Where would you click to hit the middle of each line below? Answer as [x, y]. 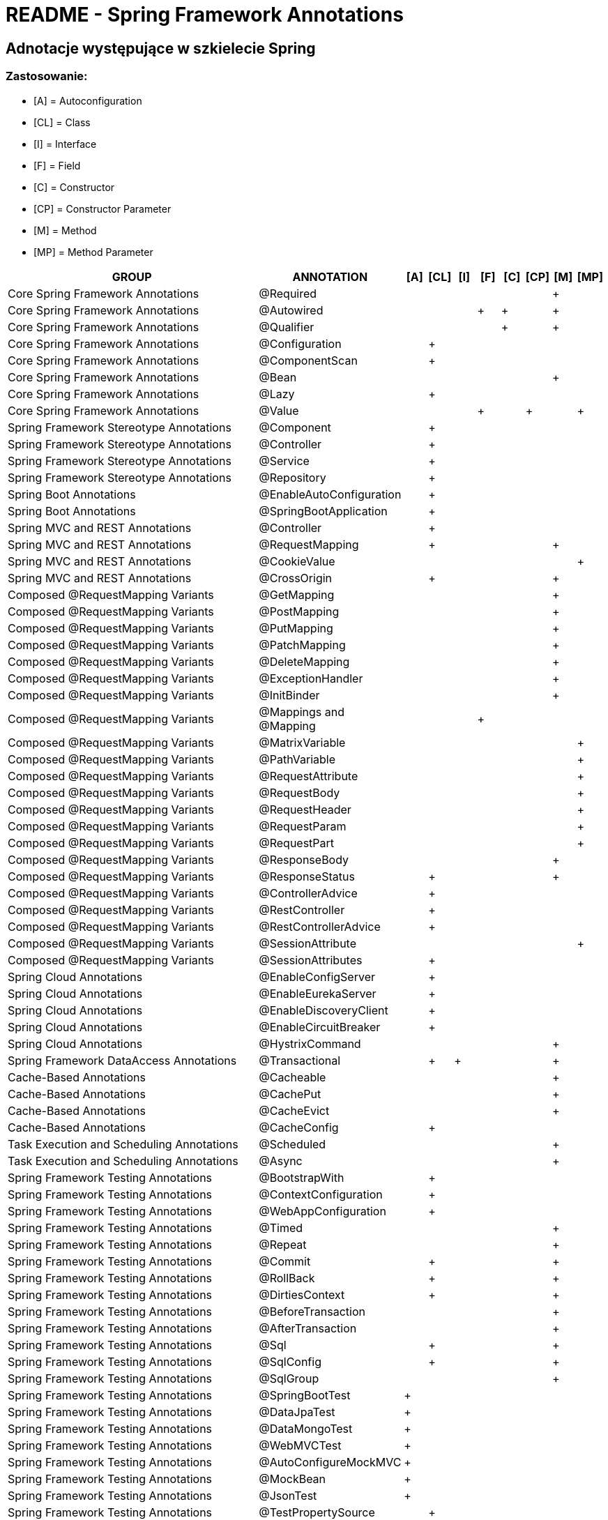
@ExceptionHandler [311, 678]
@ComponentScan [308, 360]
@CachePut [290, 1094]
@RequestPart [297, 843]
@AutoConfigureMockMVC [330, 1462]
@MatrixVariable [302, 742]
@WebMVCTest [300, 1445]
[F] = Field [57, 165]
